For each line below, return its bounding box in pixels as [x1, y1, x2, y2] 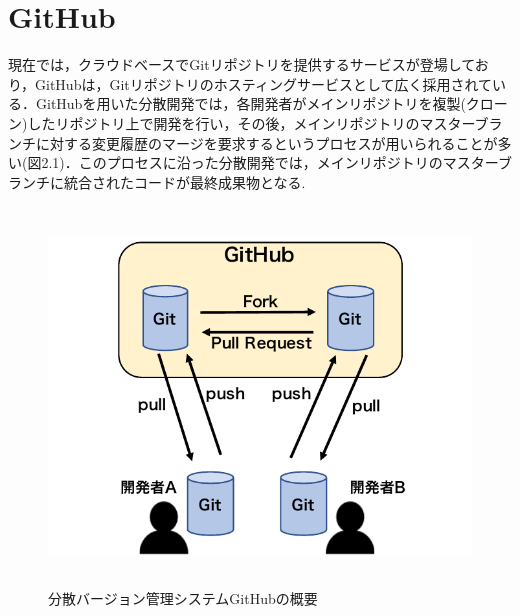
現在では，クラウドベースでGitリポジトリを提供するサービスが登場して [8, 54, 475, 75]
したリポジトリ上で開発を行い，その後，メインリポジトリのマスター [27, 112, 475, 133]
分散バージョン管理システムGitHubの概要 [48, 587, 318, 608]
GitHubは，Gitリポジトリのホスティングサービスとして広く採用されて [35, 73, 493, 94]
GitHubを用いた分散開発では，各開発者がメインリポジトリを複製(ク [35, 93, 480, 114]
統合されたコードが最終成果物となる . [63, 171, 306, 192]
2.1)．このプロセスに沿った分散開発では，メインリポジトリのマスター [41, 152, 498, 173]
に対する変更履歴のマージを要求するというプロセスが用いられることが [35, 132, 498, 153]
